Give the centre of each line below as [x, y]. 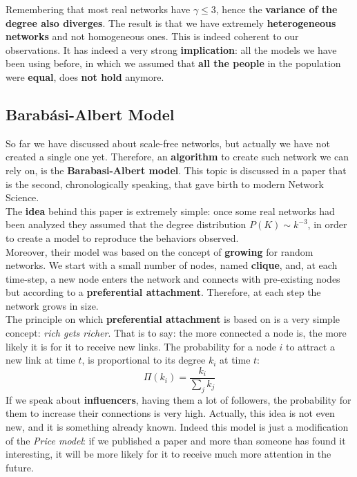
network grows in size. [52, 305]
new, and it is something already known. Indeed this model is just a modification [177, 426]
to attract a [310, 346]
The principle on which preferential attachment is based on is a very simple [173, 319]
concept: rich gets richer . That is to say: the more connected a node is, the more [176, 333]
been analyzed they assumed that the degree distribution [126, 224]
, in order [327, 224]
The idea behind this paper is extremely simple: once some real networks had [170, 211]
